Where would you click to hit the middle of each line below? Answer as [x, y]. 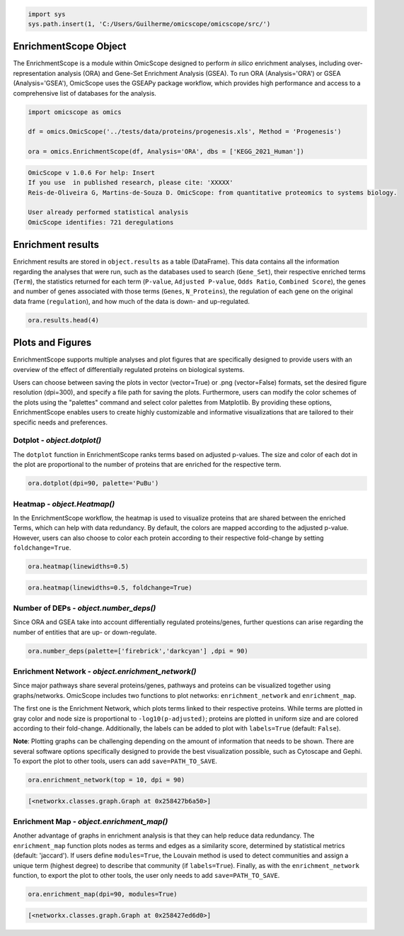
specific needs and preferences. [60, 422]
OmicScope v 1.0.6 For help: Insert [92, 173]
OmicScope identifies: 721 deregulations [101, 222]
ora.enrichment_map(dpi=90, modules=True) [103, 894]
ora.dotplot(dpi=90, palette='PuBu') [93, 483]
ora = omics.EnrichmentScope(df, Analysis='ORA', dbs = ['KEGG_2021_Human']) [166, 152]
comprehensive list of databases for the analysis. [85, 93]
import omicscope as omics [75, 112]
